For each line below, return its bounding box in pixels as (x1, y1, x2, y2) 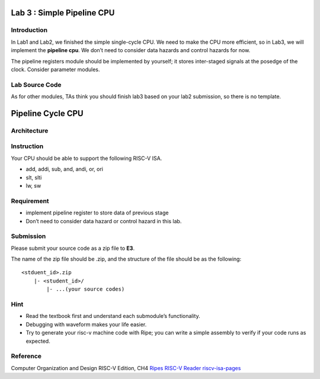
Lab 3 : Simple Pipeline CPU (11, 8, 115, 18)
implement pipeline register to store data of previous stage (25, 209, 169, 216)
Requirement (11, 197, 50, 205)
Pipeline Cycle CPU (11, 108, 84, 118)
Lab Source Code (11, 81, 62, 89)
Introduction (11, 26, 47, 34)
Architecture (11, 126, 49, 134)
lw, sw (25, 182, 41, 189)
